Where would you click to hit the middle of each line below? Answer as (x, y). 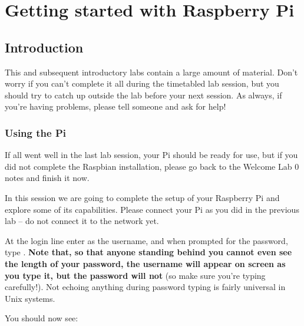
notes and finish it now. (47, 178)
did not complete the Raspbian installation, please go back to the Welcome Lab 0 (152, 166)
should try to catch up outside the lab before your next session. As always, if (143, 95)
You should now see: (42, 318)
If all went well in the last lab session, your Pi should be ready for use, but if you (151, 155)
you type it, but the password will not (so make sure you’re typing (135, 275)
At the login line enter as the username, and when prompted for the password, (146, 240)
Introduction (44, 47)
